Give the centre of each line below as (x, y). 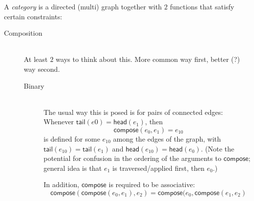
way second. (42, 69)
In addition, (61, 184)
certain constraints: (33, 16)
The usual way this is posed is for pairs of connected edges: (133, 112)
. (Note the (217, 148)
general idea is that (73, 168)
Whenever (59, 122)
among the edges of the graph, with (167, 138)
